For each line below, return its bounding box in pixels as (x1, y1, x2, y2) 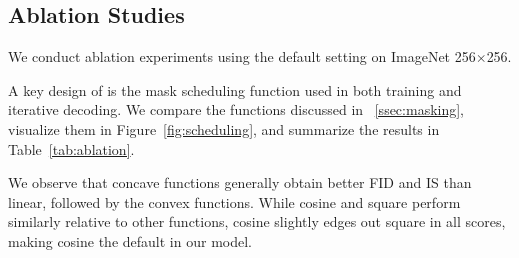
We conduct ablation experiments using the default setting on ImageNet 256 (8, 46, 476, 67)
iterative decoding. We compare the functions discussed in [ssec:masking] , (8, 99, 465, 120)
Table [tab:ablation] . (8, 138, 135, 159)
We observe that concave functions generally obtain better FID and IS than (8, 172, 472, 193)
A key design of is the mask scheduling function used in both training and (8, 79, 462, 100)
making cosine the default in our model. (8, 230, 252, 251)
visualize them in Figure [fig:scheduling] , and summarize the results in (8, 118, 440, 139)
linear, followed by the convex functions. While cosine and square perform (8, 191, 461, 212)
